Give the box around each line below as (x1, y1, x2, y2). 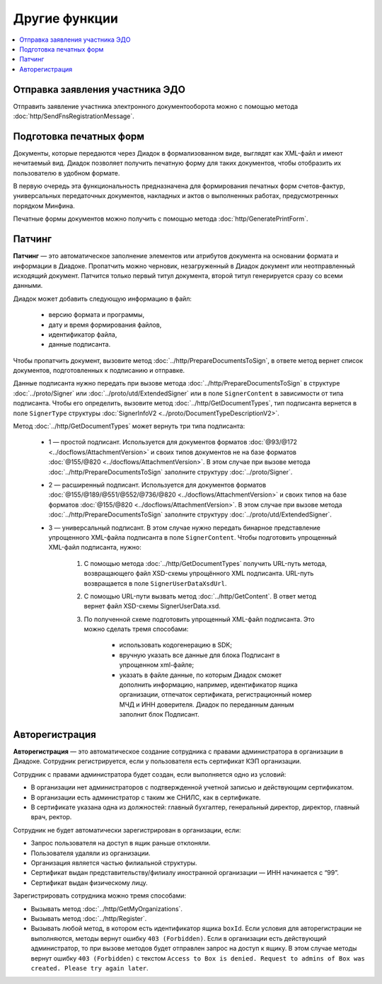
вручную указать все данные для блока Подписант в (119, 651, 280, 659)
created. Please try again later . (30, 963, 149, 972)
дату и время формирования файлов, (48, 320, 162, 329)
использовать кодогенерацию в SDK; (119, 641, 233, 649)
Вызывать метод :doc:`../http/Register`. (30, 914, 147, 922)
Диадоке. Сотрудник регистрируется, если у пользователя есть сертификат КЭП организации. (13, 757, 302, 765)
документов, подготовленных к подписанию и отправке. (13, 366, 185, 375)
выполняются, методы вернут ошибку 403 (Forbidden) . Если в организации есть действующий (30, 934, 327, 942)
